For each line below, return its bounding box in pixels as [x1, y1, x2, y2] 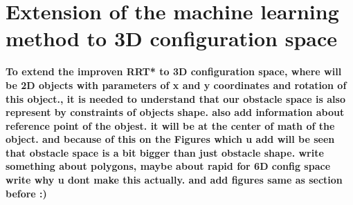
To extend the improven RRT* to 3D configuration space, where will [6, 64, 342, 79]
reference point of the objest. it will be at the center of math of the [6, 118, 335, 133]
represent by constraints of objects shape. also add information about [6, 105, 345, 119]
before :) [6, 186, 47, 200]
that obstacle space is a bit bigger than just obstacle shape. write [6, 145, 324, 159]
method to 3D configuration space [6, 24, 338, 52]
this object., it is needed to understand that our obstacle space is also [6, 91, 345, 106]
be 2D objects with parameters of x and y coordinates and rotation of [6, 77, 347, 92]
